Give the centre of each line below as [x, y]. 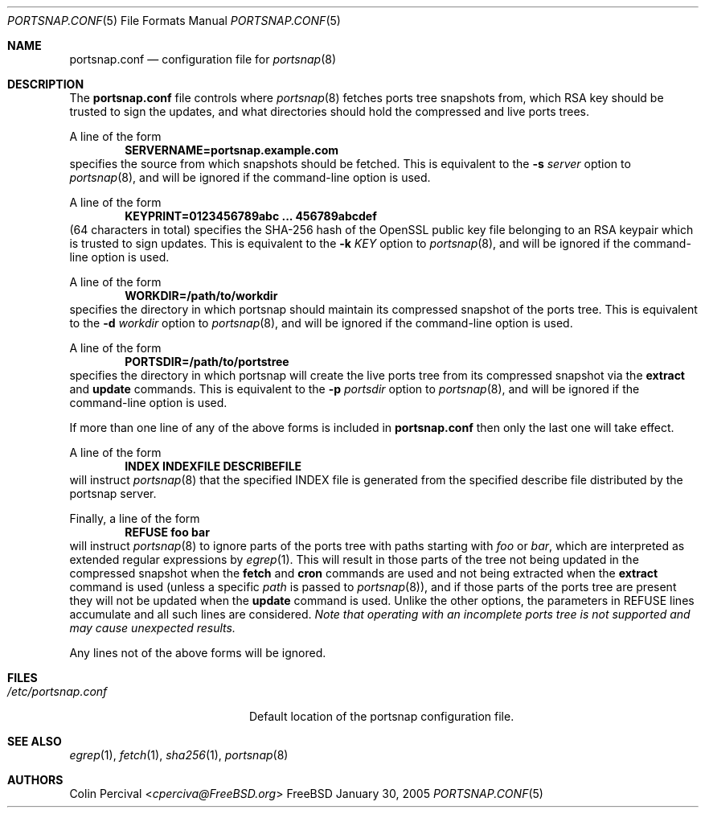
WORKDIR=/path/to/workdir [201, 296]
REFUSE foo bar [167, 532]
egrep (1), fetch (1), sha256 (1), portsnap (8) [179, 755]
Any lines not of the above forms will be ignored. [198, 653]
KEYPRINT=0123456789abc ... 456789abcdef [251, 216]
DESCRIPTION [46, 84]
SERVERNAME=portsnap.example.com [232, 150]
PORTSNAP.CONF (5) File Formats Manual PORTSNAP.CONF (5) [174, 21]
